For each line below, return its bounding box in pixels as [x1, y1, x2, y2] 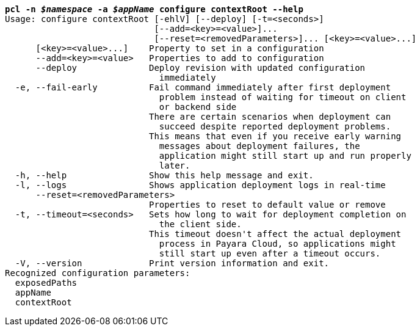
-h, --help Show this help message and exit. [15, 170, 314, 180]
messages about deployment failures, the [159, 141, 360, 151]
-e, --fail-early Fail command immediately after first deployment [15, 82, 391, 92]
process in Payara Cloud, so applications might [159, 239, 396, 249]
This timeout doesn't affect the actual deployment [149, 229, 402, 239]
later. [159, 161, 190, 170]
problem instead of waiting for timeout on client [159, 92, 407, 102]
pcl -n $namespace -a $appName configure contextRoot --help [5, 4, 303, 14]
